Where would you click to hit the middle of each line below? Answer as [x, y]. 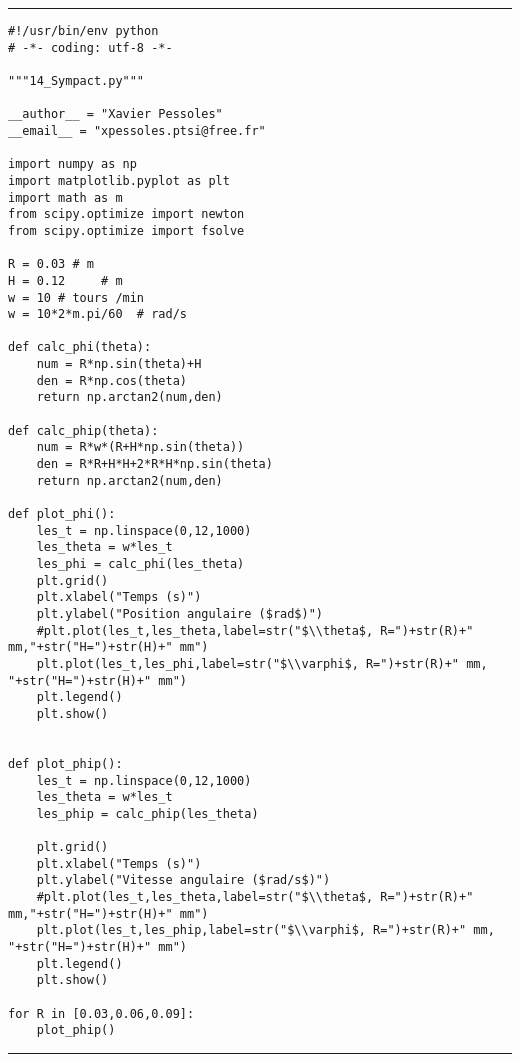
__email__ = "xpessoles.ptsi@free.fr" [137, 130]
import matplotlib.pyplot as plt [119, 180]
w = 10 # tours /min [76, 297]
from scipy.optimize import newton [126, 214]
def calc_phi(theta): [80, 347]
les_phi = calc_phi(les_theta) [140, 564]
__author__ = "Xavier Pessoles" [115, 114]
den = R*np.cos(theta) [111, 380]
